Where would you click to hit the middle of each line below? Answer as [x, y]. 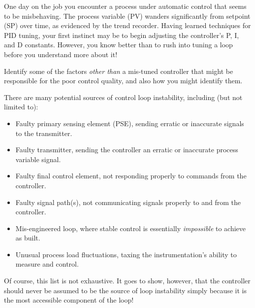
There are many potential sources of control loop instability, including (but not [123, 97]
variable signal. [38, 159]
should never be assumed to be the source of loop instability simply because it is [126, 290]
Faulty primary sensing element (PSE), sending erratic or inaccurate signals [130, 123]
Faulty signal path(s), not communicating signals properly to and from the [128, 202]
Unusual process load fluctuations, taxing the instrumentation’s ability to [126, 254]
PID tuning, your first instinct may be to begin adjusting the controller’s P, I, [122, 35]
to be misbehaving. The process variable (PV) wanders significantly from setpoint [127, 16]
